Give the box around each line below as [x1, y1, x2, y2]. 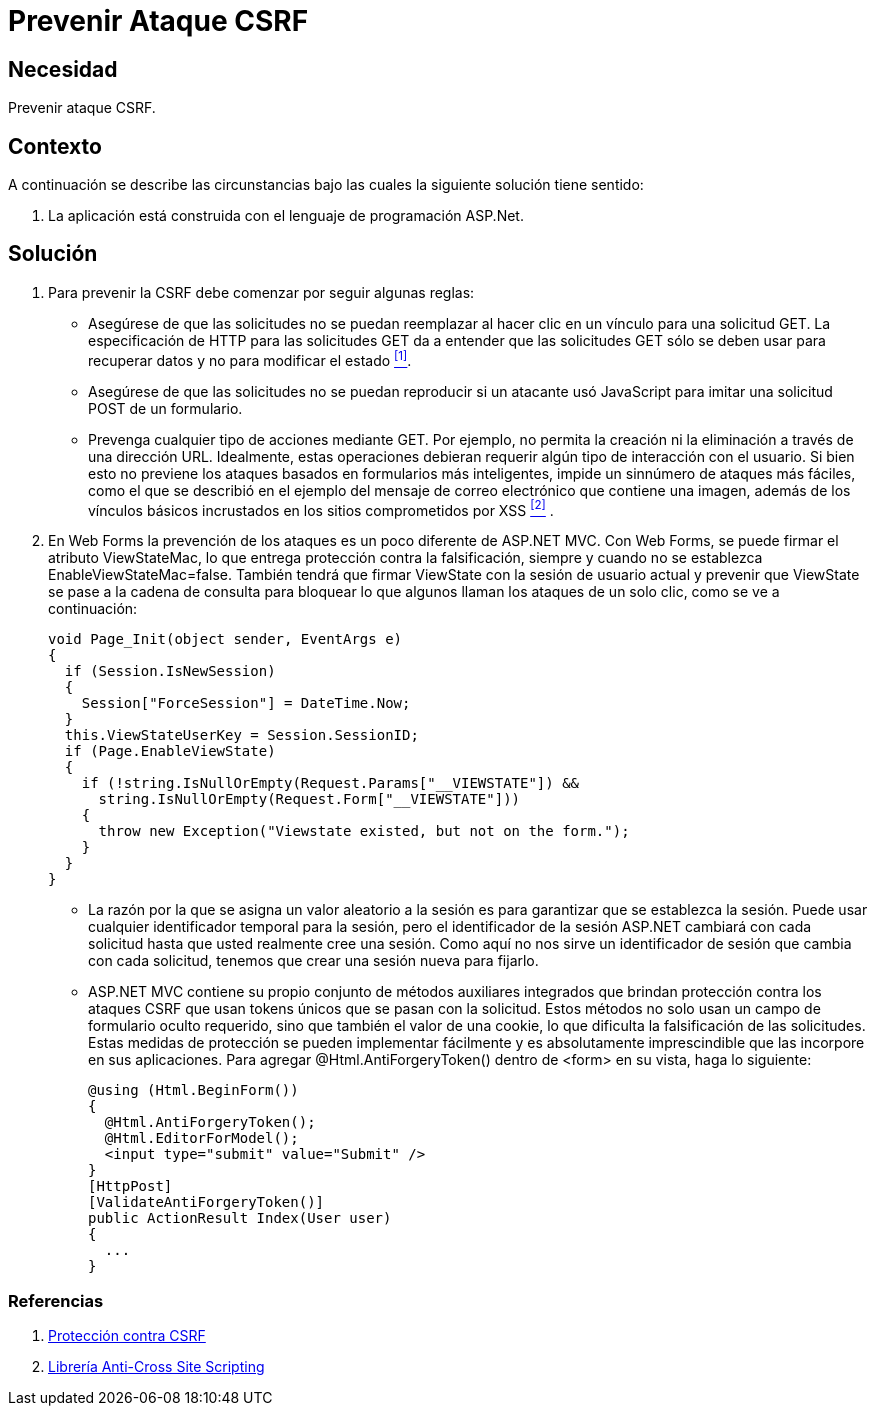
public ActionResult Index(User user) [88, 1210, 392, 1227]
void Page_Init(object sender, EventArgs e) [48, 631, 403, 648]
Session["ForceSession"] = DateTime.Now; [81, 695, 411, 712]
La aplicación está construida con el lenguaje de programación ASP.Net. [48, 207, 524, 225]
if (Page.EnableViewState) [64, 743, 276, 760]
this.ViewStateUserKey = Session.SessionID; [64, 727, 419, 744]
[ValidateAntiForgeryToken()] [88, 1194, 325, 1211]
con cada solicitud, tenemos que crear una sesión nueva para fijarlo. [88, 952, 539, 970]
